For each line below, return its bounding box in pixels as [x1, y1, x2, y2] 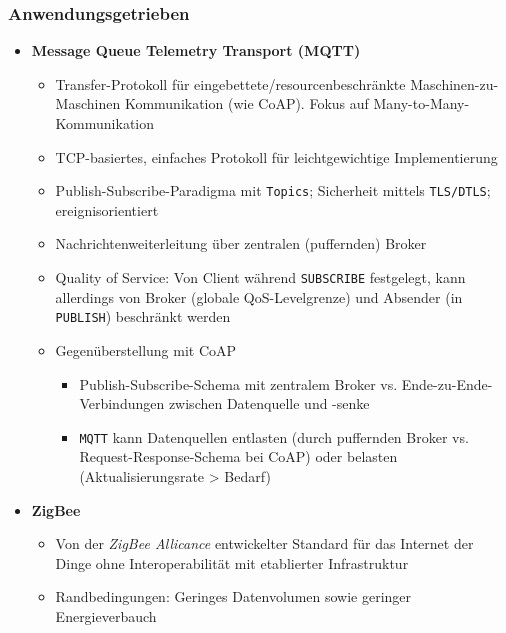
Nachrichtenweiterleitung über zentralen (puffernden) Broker [55, 233, 427, 254]
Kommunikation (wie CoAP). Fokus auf [124, 93, 369, 114]
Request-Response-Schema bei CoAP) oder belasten [79, 446, 398, 467]
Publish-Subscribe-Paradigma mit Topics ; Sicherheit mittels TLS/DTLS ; [55, 180, 491, 201]
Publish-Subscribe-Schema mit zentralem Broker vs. [79, 373, 398, 394]
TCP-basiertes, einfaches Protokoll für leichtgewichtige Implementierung [55, 146, 498, 167]
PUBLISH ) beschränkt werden [55, 306, 231, 327]
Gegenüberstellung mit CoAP [55, 339, 237, 360]
